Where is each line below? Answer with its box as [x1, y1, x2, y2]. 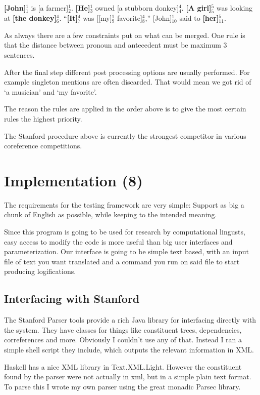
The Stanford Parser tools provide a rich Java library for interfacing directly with [4, 314, 256, 325]
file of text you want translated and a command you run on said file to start [4, 256, 240, 266]
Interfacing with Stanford [4, 291, 140, 306]
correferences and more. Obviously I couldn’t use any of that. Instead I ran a [4, 334, 242, 345]
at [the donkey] [4, 13, 57, 23]
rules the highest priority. [4, 113, 82, 124]
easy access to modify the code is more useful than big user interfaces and [4, 236, 233, 247]
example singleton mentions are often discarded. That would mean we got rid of [4, 76, 251, 87]
